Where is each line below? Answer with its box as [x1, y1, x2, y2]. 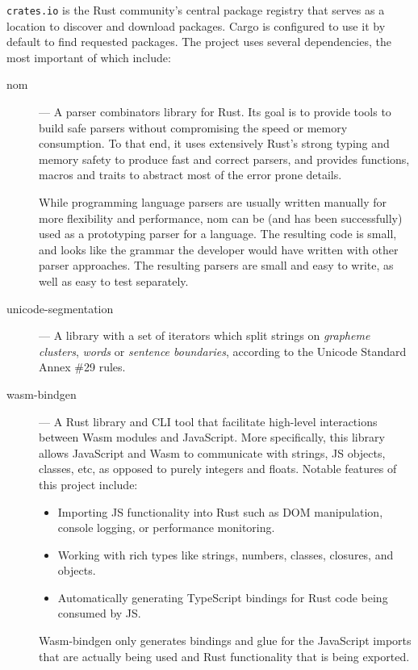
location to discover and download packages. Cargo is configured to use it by [6, 17, 386, 34]
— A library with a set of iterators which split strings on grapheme [39, 327, 370, 344]
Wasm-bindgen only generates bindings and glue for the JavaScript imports [39, 632, 412, 649]
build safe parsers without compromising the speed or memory [39, 119, 348, 136]
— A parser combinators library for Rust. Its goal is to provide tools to [39, 103, 391, 120]
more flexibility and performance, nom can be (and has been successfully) [39, 209, 403, 226]
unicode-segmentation [6, 299, 114, 316]
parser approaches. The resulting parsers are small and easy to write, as [39, 257, 394, 274]
